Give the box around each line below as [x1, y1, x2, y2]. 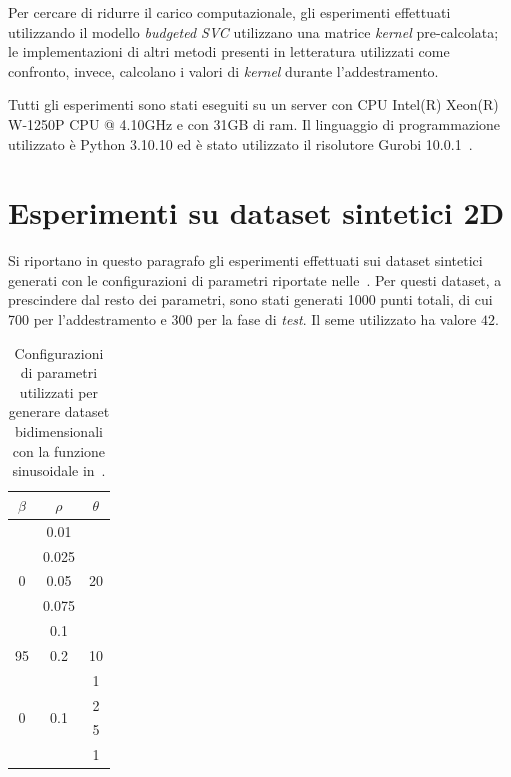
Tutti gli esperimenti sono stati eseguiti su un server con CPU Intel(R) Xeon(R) [8, 94, 499, 115]
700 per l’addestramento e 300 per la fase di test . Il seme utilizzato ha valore [8, 309, 477, 330]
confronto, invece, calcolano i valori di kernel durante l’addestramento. [8, 60, 439, 81]
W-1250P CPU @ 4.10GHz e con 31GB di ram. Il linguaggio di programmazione [8, 113, 501, 134]
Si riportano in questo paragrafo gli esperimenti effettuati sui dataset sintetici [8, 250, 483, 271]
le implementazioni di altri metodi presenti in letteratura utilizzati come [8, 41, 450, 62]
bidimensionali [14, 421, 103, 442]
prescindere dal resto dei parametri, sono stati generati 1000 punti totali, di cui [8, 289, 493, 310]
